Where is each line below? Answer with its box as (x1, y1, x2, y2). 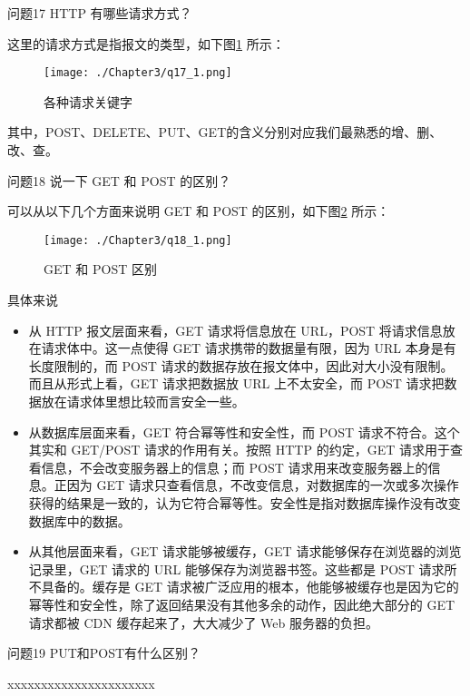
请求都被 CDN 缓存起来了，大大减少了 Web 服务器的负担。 (28, 613, 378, 632)
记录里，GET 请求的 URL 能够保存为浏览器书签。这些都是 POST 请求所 (28, 559, 457, 578)
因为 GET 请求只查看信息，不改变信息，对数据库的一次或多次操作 (66, 475, 459, 495)
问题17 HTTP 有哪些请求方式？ (7, 4, 192, 22)
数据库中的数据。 (28, 511, 131, 530)
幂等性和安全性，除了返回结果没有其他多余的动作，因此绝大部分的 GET (28, 594, 455, 613)
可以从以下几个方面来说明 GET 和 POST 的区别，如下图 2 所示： (7, 201, 390, 221)
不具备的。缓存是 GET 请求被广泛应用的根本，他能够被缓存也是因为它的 (28, 577, 459, 596)
